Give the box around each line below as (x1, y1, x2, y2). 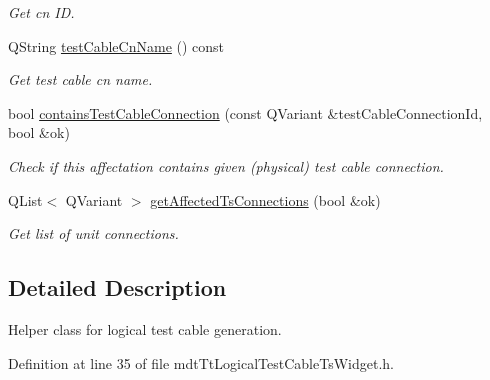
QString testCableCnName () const (8, 35, 225, 56)
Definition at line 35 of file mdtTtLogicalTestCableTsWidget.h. (8, 352, 394, 373)
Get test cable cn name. (8, 69, 153, 90)
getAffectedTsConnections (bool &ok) (150, 189, 381, 210)
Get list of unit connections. (8, 223, 179, 244)
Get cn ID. (8, 2, 75, 22)
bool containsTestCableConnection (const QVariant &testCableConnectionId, (8, 102, 483, 123)
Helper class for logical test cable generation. (8, 318, 282, 339)
